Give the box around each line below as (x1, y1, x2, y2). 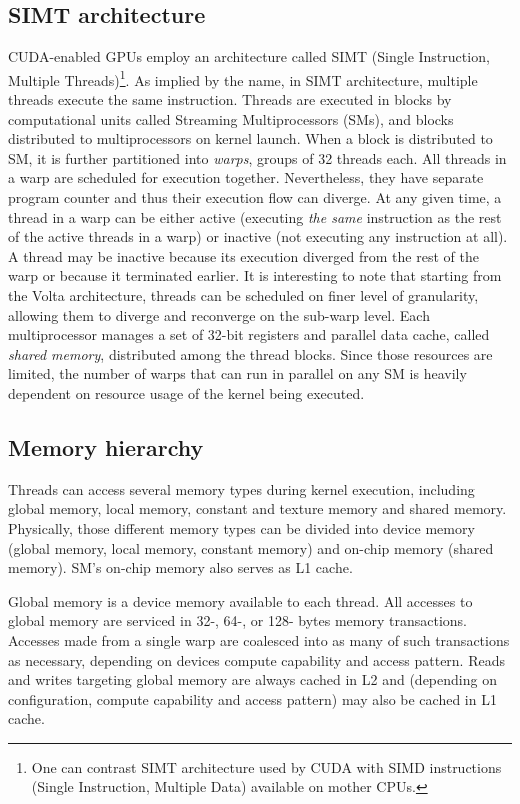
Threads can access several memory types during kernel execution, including (8, 478, 475, 499)
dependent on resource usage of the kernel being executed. (8, 382, 365, 403)
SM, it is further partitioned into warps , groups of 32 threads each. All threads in (8, 147, 507, 168)
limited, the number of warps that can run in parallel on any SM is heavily (8, 363, 467, 384)
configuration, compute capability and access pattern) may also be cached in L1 (8, 688, 497, 709)
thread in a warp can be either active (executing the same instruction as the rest (8, 206, 502, 227)
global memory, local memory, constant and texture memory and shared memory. (8, 498, 507, 519)
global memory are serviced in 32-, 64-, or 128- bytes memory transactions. (8, 610, 467, 631)
